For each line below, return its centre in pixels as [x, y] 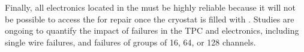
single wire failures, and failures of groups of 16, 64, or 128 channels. [130, 42]
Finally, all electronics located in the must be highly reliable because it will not [151, 7]
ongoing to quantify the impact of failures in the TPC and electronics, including [152, 30]
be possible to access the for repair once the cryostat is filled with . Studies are [150, 19]
